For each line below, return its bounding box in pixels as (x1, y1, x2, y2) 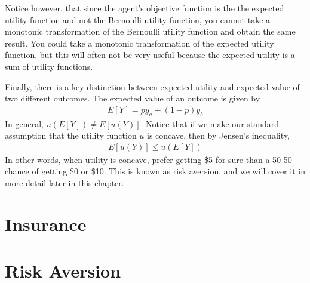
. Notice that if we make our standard (140, 117, 280, 130)
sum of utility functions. (5, 60, 93, 72)
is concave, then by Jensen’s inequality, (147, 129, 290, 141)
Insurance (5, 211, 87, 236)
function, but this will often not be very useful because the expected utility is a (5, 48, 295, 61)
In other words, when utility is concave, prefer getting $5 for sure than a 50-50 (5, 153, 292, 165)
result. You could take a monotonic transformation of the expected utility (5, 36, 274, 49)
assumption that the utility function (5, 129, 137, 141)
